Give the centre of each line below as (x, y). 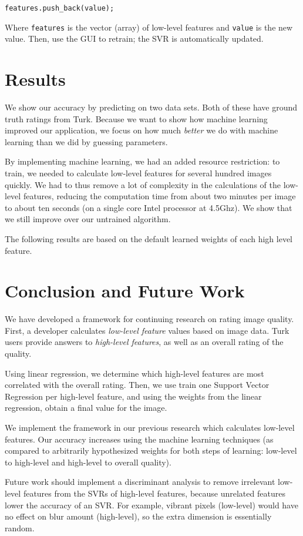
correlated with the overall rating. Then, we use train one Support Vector (137, 385)
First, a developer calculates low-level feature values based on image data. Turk (147, 330)
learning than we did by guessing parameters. (86, 141)
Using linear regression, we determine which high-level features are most (134, 373)
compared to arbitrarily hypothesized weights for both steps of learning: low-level (151, 450)
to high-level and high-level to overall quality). (88, 462)
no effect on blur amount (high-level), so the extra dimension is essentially (138, 516)
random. (20, 527)
